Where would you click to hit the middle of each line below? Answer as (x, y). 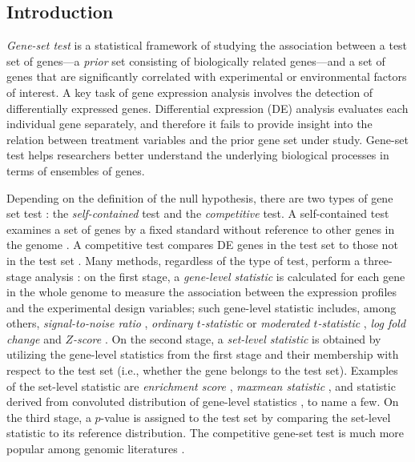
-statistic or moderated (255, 323)
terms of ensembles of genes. (76, 170)
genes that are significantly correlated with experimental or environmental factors (207, 76)
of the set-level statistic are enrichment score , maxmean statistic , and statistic (201, 386)
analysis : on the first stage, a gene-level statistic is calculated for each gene (220, 276)
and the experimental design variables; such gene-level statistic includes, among (201, 307)
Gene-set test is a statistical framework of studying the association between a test (207, 45)
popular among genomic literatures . (96, 449)
